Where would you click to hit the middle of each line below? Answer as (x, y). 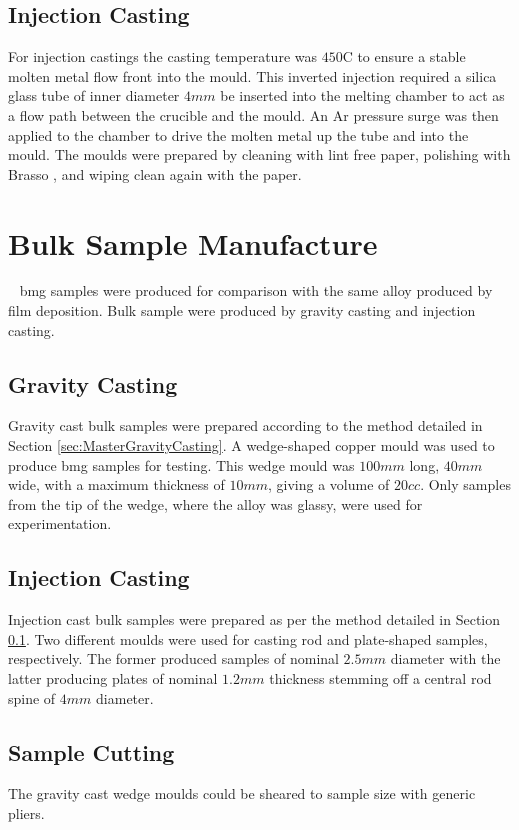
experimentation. (60, 523)
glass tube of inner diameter (94, 95)
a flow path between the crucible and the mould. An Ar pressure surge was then (253, 114)
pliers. (26, 813)
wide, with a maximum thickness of (116, 484)
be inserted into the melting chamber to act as (362, 95)
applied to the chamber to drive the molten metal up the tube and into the (238, 134)
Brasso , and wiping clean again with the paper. (155, 173)
